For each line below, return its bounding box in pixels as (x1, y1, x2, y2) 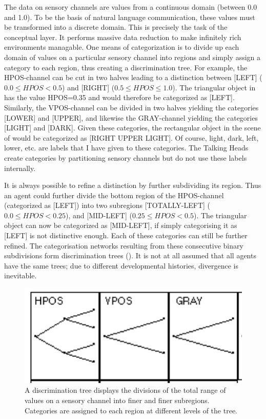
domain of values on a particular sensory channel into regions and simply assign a (4, 51, 261, 62)
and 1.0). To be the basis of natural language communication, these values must (4, 11, 255, 22)
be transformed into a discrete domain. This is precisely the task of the (4, 22, 228, 32)
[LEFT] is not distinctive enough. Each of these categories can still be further (4, 230, 248, 241)
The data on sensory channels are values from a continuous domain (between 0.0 (4, 2, 257, 12)
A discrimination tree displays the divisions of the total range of (25, 385, 226, 395)
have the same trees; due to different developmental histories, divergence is (4, 260, 239, 271)
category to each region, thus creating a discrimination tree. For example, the (4, 62, 248, 72)
